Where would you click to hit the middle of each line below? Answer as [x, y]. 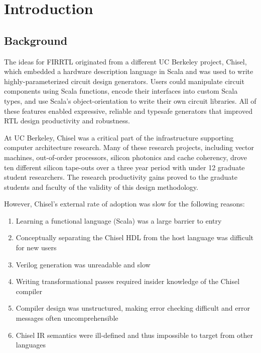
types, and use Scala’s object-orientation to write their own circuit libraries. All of [130, 100]
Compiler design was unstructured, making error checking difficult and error [133, 308]
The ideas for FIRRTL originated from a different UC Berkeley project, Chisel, [125, 61]
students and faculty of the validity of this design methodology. [101, 187]
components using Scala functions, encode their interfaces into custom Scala [121, 91]
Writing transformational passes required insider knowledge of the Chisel [128, 281]
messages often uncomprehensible [67, 318]
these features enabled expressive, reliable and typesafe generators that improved [128, 111]
